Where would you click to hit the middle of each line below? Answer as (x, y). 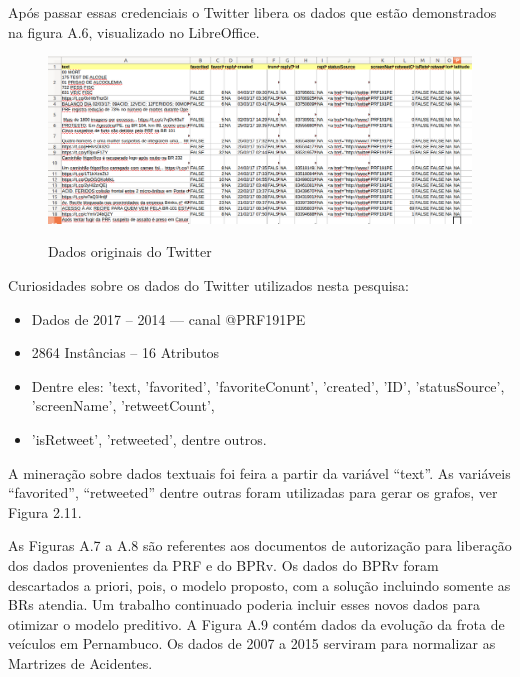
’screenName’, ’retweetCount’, (123, 405)
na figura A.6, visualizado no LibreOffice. (134, 31)
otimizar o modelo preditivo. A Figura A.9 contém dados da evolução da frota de (256, 623)
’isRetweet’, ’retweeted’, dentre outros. (149, 439)
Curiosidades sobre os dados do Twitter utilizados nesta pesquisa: (208, 285)
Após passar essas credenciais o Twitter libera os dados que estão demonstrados (252, 12)
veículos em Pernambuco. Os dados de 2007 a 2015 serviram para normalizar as (252, 643)
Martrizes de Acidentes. (80, 662)
